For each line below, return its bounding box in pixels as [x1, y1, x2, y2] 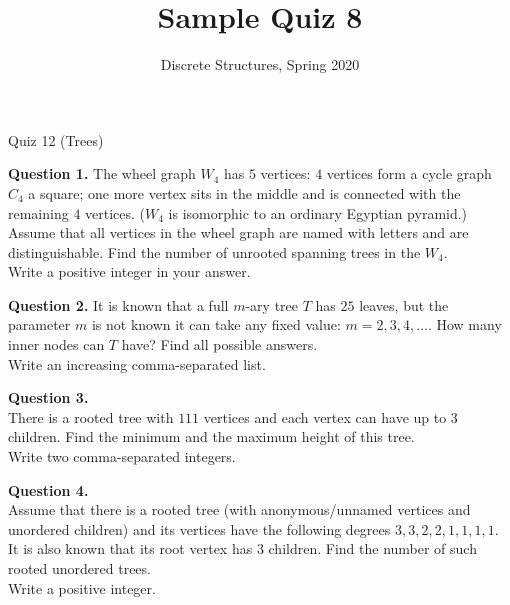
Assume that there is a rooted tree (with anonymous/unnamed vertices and [8, 499, 471, 520]
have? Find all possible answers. [121, 334, 318, 355]
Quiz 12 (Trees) [8, 129, 104, 150]
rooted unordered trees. [8, 558, 151, 578]
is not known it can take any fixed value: [91, 314, 341, 335]
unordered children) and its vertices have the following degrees [8, 518, 391, 539]
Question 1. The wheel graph [8, 163, 196, 184]
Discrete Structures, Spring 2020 [160, 54, 360, 75]
